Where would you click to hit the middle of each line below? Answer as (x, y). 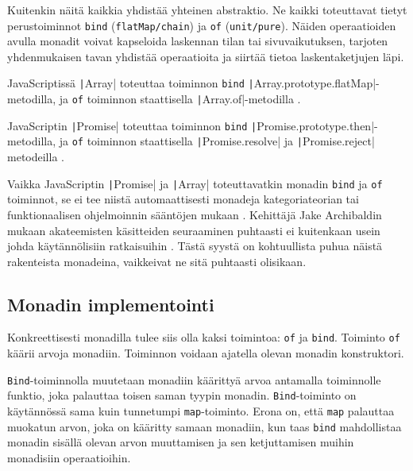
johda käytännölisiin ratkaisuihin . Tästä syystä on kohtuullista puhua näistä (195, 246)
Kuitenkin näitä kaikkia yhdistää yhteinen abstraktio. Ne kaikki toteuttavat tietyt (207, 10)
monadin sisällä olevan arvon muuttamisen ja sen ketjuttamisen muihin (181, 442)
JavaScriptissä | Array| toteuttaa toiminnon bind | (131, 83)
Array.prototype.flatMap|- (317, 83)
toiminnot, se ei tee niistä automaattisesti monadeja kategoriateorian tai (183, 199)
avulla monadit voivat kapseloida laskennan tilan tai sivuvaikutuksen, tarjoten (198, 41)
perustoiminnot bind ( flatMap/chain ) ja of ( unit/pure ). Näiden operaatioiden (202, 25)
